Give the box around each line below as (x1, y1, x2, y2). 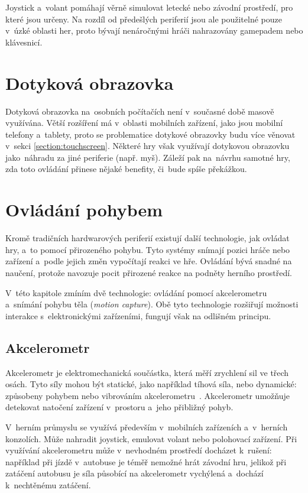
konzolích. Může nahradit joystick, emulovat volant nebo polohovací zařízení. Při (5, 432, 297, 445)
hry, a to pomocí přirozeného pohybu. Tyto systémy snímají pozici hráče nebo (5, 243, 290, 255)
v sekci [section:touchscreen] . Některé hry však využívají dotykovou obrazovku (5, 140, 290, 152)
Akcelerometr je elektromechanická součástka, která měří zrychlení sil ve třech (5, 366, 289, 378)
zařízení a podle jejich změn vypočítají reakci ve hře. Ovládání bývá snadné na (5, 255, 292, 267)
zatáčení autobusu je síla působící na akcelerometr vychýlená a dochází (5, 467, 264, 479)
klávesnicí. (5, 35, 43, 48)
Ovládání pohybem (5, 197, 163, 222)
